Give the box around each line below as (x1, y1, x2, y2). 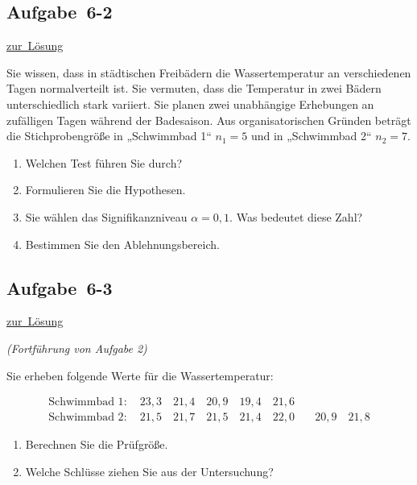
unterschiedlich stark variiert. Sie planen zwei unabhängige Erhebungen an (6, 95, 374, 112)
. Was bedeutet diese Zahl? (229, 208, 363, 225)
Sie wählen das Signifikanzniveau (25, 208, 188, 225)
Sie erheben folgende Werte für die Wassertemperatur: (6, 367, 274, 383)
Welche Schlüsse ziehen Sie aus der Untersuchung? (25, 462, 274, 479)
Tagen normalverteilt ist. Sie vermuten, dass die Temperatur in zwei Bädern (6, 80, 382, 97)
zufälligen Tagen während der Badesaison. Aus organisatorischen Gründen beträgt (6, 111, 411, 128)
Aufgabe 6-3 (6, 275, 113, 300)
